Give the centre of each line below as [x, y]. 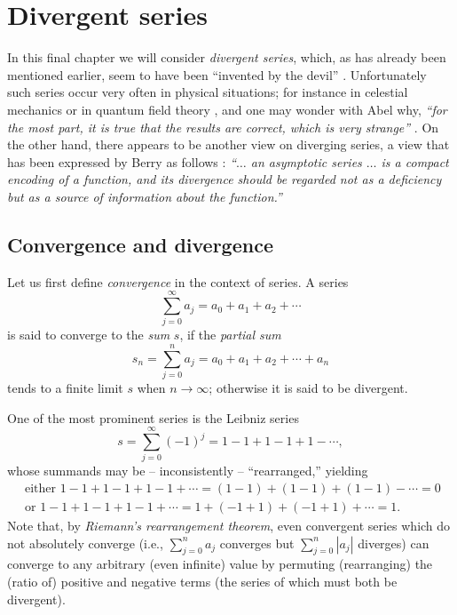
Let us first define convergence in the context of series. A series [178, 281]
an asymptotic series [306, 161]
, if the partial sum [230, 335]
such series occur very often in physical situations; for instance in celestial [208, 92]
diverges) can [394, 543]
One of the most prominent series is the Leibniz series [153, 417]
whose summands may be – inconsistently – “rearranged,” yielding [188, 471]
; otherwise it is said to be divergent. [308, 388]
